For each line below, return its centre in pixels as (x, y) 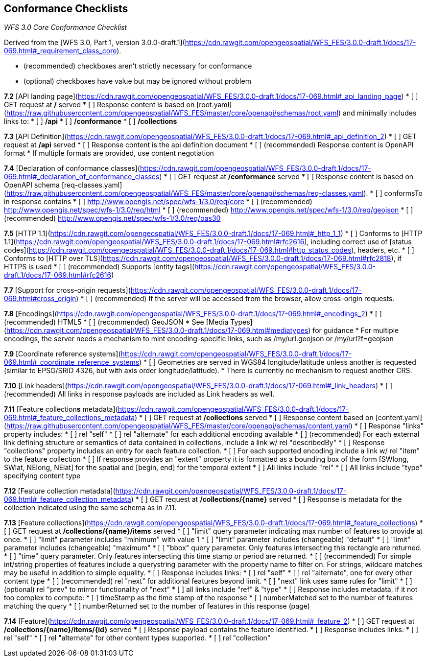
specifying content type (42, 476)
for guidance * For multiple (356, 330)
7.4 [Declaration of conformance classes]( (72, 168)
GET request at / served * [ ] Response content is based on (99, 105)
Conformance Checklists (66, 9)
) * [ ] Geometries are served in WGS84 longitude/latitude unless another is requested (278, 362)
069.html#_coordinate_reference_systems (72, 362)
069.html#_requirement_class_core (60, 51)
